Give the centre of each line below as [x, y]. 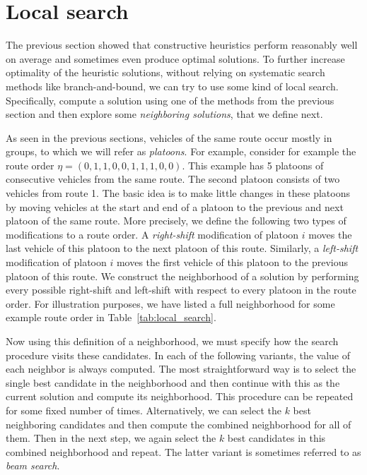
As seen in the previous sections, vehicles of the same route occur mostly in [169, 137]
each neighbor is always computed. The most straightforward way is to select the [181, 369]
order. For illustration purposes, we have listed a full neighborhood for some [170, 303]
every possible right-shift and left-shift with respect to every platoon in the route [181, 290]
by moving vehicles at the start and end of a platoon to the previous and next [175, 206]
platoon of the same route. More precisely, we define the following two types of [176, 221]
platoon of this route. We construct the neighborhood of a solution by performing [182, 276]
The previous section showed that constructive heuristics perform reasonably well [182, 45]
